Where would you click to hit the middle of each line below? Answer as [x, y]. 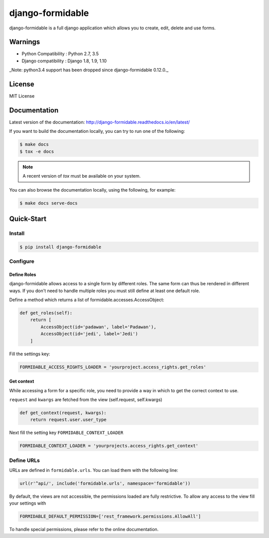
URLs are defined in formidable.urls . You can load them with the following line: [94, 470]
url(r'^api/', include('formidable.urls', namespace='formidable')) [105, 484]
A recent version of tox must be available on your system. [82, 176]
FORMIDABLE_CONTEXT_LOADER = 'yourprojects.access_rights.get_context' [109, 446]
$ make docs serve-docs [49, 203]
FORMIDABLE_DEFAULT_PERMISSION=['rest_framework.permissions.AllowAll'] [110, 517]
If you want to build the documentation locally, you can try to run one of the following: [97, 131]
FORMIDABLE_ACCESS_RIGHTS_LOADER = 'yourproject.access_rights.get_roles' [113, 367]
